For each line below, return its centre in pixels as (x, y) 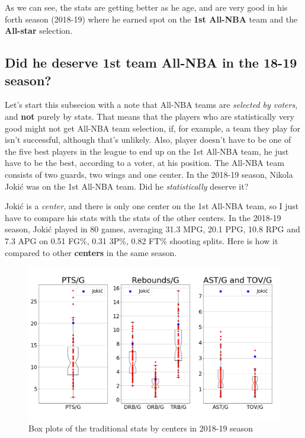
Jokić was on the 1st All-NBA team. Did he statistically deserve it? (127, 186)
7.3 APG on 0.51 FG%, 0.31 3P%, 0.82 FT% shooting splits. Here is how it (142, 240)
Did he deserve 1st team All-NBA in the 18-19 (151, 63)
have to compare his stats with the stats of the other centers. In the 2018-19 (143, 217)
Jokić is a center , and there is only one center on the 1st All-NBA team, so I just (152, 206)
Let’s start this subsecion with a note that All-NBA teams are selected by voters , (151, 105)
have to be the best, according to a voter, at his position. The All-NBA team (145, 163)
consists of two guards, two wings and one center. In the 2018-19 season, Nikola (149, 174)
